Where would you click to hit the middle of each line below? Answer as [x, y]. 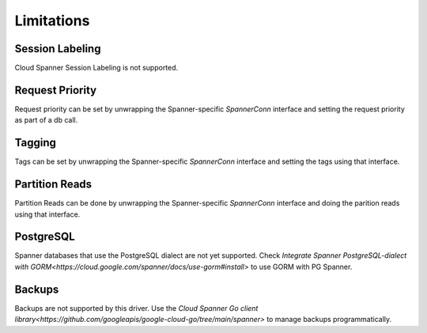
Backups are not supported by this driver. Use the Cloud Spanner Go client [136, 308]
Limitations [52, 21]
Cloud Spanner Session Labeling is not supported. [96, 68]
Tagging [36, 143]
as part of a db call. [46, 120]
